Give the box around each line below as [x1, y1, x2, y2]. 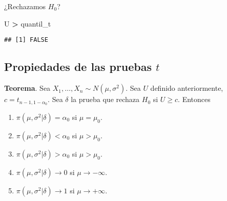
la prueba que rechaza [71, 94, 140, 105]
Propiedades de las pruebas [4, 59, 152, 74]
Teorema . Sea [4, 83, 51, 93]
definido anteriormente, [150, 83, 223, 93]
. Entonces [178, 94, 211, 105]
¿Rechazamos [4, 1, 46, 11]
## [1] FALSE [4, 36, 48, 44]
